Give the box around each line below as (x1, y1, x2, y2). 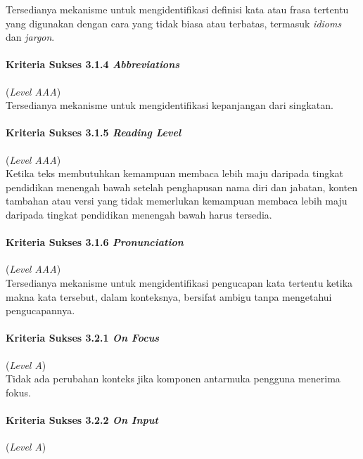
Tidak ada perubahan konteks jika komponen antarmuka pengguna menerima (6, 371, 340, 386)
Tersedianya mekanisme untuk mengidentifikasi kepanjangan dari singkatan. (6, 98, 333, 112)
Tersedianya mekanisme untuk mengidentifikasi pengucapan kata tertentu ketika (6, 275, 353, 290)
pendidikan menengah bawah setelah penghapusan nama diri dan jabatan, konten (6, 179, 357, 194)
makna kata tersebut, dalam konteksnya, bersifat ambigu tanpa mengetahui (6, 289, 332, 304)
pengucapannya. (6, 303, 75, 318)
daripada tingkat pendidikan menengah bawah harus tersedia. (6, 207, 272, 221)
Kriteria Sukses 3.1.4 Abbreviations (6, 57, 180, 72)
